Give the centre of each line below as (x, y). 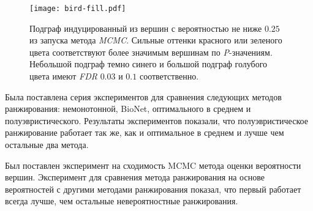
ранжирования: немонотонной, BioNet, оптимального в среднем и (128, 109)
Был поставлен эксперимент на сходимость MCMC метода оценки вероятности (153, 165)
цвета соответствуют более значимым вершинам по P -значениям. (151, 52)
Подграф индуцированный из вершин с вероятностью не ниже (146, 28)
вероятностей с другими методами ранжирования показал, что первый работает (153, 189)
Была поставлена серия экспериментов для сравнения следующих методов (143, 96)
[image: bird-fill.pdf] (78, 9)
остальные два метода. (47, 144)
